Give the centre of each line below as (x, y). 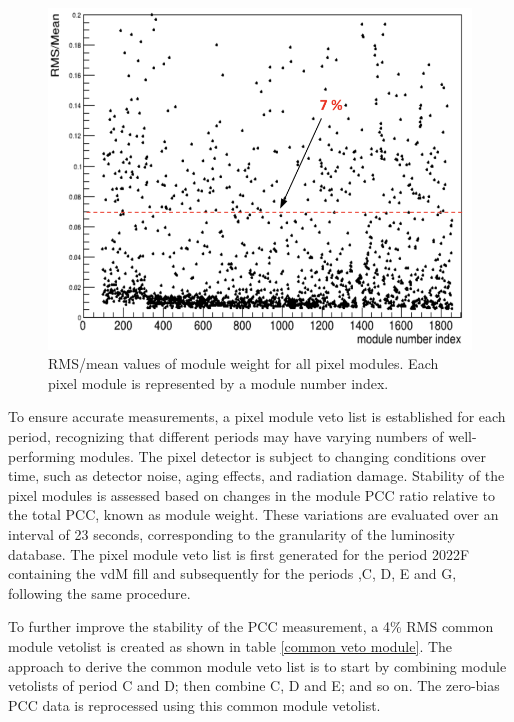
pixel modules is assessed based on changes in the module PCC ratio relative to (251, 494)
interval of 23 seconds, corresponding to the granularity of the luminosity (231, 533)
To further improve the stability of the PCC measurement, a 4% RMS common (251, 626)
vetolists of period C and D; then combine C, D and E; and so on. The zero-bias (254, 685)
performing (41, 455)
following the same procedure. (99, 592)
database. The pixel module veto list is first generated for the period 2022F (239, 553)
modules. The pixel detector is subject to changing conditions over (283, 455)
